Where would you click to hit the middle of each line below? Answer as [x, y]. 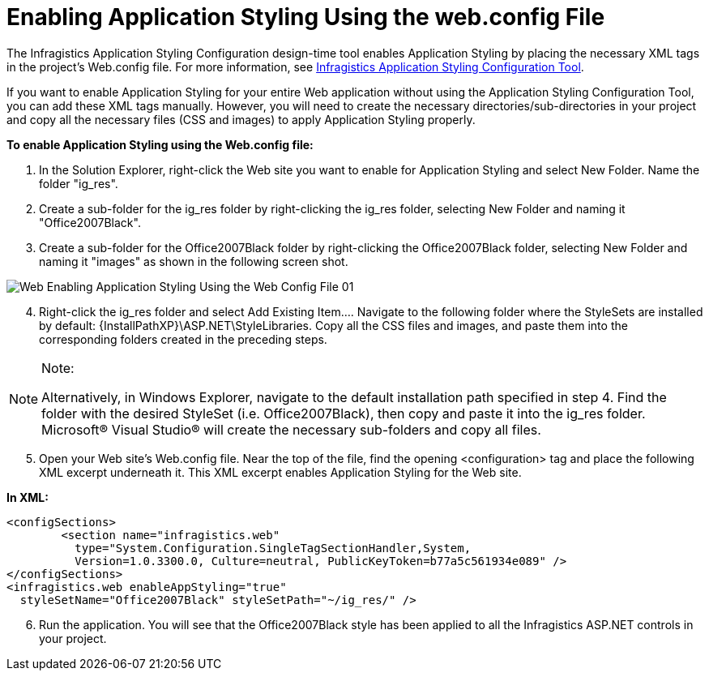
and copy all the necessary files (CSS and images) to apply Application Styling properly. [241, 119]
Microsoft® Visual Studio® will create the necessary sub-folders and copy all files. [291, 429]
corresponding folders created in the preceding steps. [183, 339]
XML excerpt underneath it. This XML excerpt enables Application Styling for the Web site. [280, 472]
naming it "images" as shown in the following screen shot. [194, 261]
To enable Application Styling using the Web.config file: [160, 144]
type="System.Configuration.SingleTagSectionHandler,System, [273, 548]
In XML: [28, 497]
